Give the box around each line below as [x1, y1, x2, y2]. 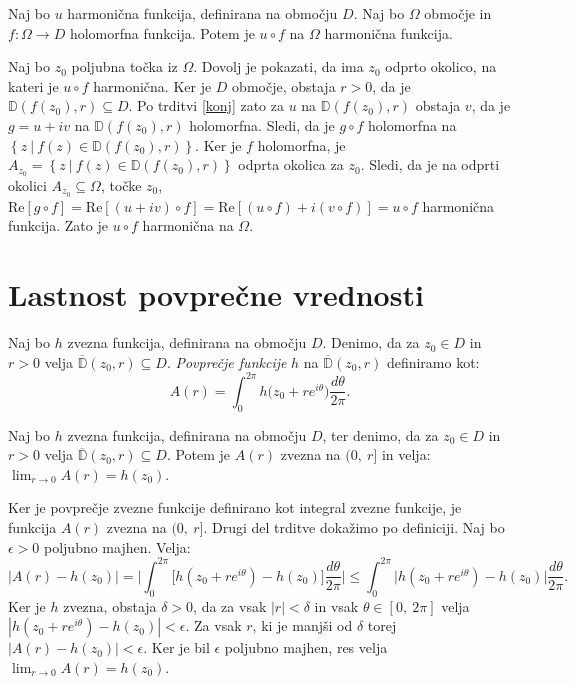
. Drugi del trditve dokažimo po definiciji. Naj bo [203, 517, 505, 538]
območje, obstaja [232, 75, 336, 96]
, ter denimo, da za [322, 424, 439, 445]
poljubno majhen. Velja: [44, 536, 191, 557]
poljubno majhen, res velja [224, 637, 388, 658]
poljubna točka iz [71, 56, 178, 77]
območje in [424, 3, 492, 23]
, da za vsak [193, 595, 267, 616]
